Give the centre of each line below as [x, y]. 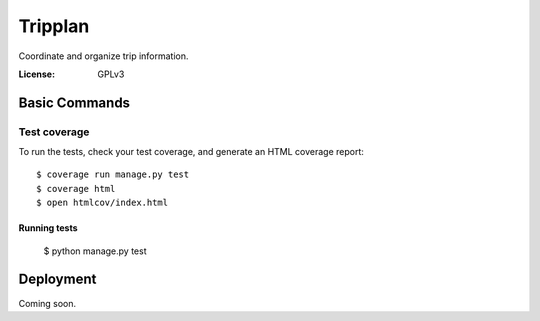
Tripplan [54, 26]
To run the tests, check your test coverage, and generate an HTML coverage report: [191, 152]
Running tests [48, 228]
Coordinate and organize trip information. [103, 56]
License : [36, 74]
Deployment [57, 279]
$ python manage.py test [95, 251]
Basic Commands [74, 102]
